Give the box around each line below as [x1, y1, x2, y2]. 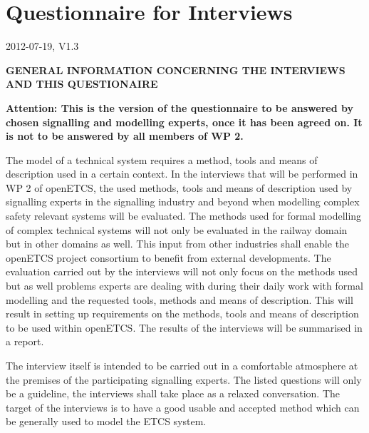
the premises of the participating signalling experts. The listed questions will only [6, 372, 362, 387]
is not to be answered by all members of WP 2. [6, 128, 244, 143]
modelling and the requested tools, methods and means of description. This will [6, 292, 353, 307]
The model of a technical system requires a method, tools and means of [6, 152, 318, 167]
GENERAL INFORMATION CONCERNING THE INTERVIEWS [6, 62, 345, 77]
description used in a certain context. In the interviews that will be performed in [6, 166, 358, 181]
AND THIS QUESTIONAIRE [6, 76, 158, 91]
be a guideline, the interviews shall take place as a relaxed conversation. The [6, 386, 340, 401]
